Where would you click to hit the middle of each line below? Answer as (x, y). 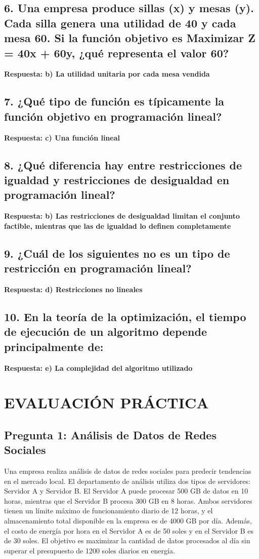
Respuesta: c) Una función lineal (62, 137)
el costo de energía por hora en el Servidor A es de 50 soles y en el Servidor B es (129, 530)
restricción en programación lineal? (98, 268)
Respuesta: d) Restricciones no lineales (73, 289)
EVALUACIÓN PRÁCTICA (106, 403)
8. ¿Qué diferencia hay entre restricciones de (123, 165)
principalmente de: (54, 346)
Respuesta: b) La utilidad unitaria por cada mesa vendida (107, 74)
